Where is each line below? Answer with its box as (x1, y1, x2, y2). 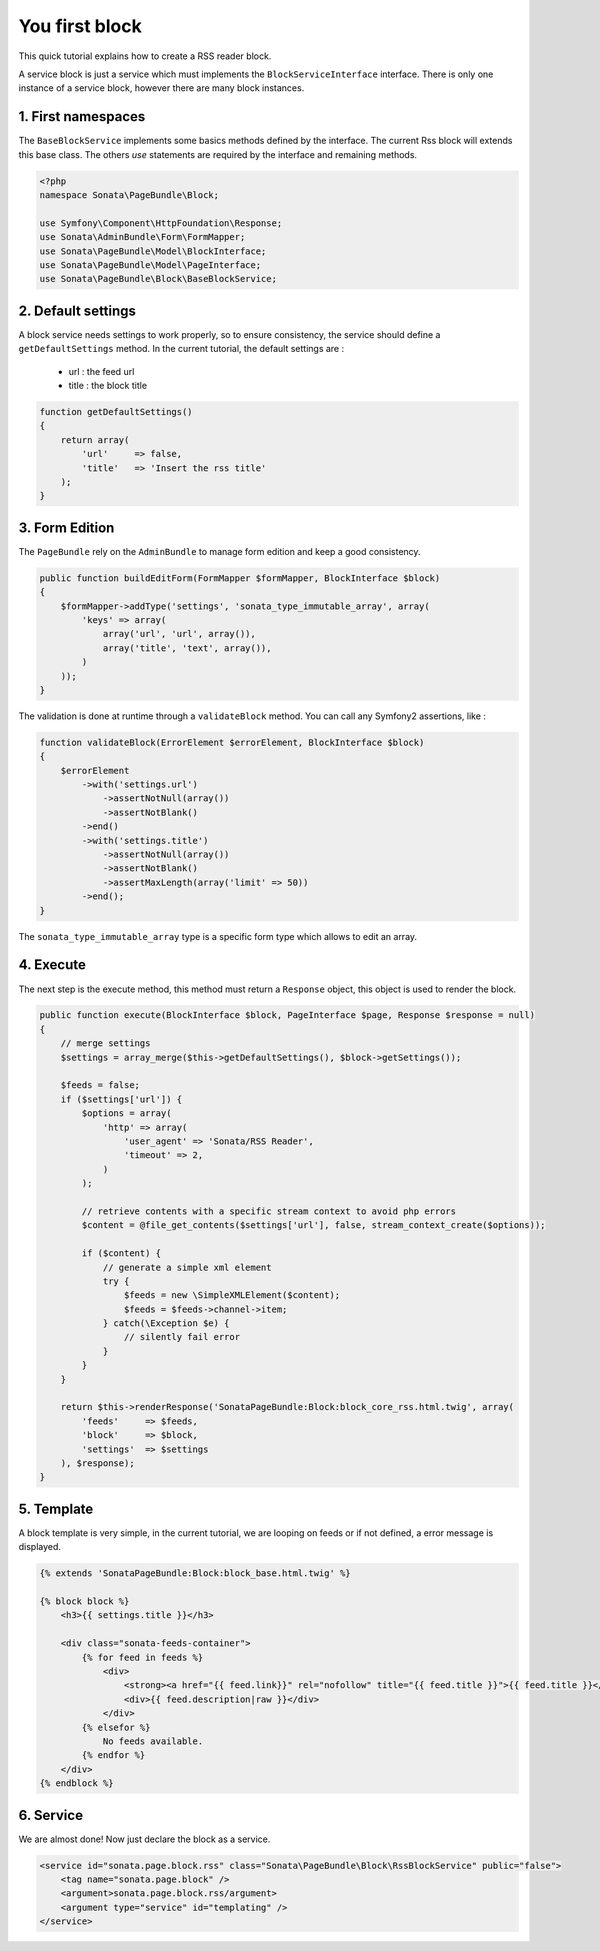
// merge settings (60, 1038, 151, 1049)
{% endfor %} (81, 1750, 146, 1761)
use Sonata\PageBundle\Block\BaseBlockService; (39, 273, 277, 285)
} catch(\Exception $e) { (102, 1318, 230, 1329)
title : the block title (68, 380, 148, 392)
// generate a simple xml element (102, 1261, 272, 1273)
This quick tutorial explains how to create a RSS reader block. (18, 50, 272, 62)
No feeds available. (102, 1735, 204, 1747)
